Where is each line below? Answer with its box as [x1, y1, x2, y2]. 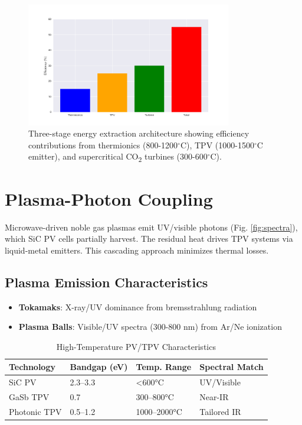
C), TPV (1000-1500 [180, 138, 254, 151]
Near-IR [199, 390, 229, 403]
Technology [9, 361, 55, 373]
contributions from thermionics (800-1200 [28, 138, 178, 151]
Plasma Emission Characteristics [5, 272, 208, 291]
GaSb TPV [9, 390, 50, 403]
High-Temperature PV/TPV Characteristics [56, 340, 216, 352]
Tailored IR [199, 405, 241, 417]
